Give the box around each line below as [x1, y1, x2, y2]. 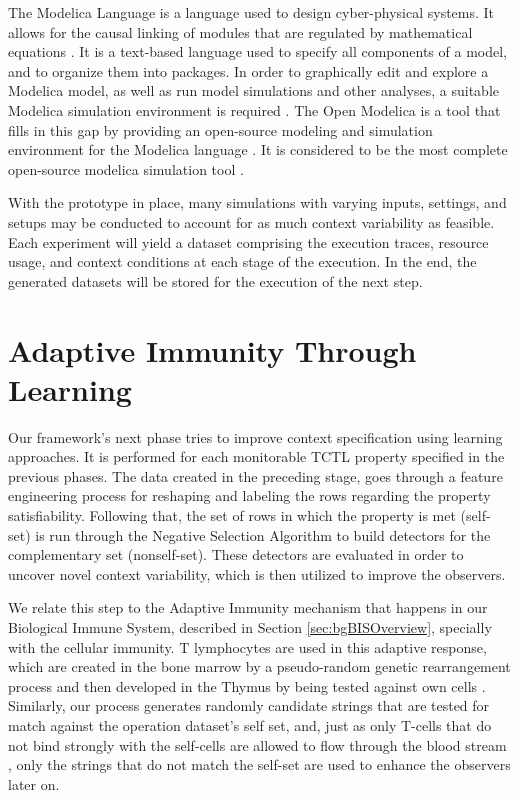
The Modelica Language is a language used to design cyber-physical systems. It [8, 2, 495, 22]
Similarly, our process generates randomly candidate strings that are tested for [8, 695, 490, 716]
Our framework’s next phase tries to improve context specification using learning [8, 426, 503, 447]
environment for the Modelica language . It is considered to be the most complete [8, 139, 508, 160]
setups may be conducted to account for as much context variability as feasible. [8, 211, 495, 232]
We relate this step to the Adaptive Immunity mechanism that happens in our [8, 597, 488, 618]
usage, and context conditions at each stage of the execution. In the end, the [8, 251, 477, 272]
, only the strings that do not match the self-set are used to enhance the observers [8, 754, 511, 775]
